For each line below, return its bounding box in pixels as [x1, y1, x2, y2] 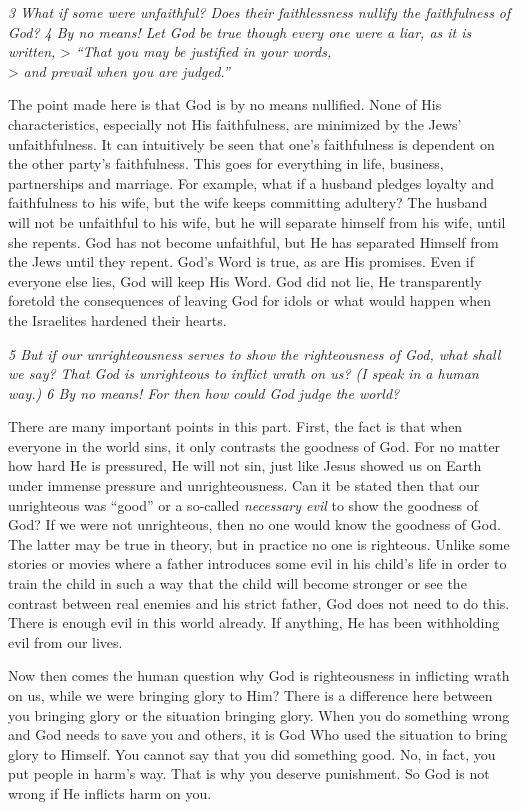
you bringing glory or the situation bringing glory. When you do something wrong [8, 704, 510, 725]
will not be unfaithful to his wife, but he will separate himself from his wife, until [8, 211, 506, 232]
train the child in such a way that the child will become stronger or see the [8, 573, 467, 594]
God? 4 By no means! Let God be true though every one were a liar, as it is [8, 21, 472, 42]
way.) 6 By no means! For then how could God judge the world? [8, 382, 400, 403]
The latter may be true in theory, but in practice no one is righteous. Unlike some [8, 533, 510, 554]
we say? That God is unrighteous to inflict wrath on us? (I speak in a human [8, 363, 479, 384]
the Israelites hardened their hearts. [8, 309, 227, 330]
